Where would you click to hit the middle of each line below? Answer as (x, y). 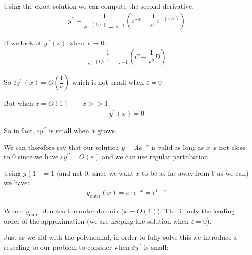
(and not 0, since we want (95, 173)
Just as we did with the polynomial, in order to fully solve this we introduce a (121, 237)
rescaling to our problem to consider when (67, 246)
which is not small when (108, 82)
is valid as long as (178, 147)
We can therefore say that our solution (62, 147)
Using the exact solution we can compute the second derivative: (99, 6)
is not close (229, 147)
